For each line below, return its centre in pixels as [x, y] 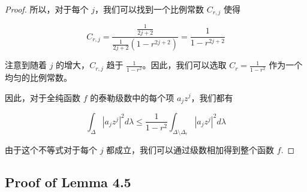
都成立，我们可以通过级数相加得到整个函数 [190, 149]
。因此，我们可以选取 [184, 65]
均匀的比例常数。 [38, 77]
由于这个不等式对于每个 [51, 149]
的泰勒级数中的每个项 [132, 97]
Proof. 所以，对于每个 [47, 9]
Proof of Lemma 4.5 [68, 182]
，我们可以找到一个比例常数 [149, 9]
